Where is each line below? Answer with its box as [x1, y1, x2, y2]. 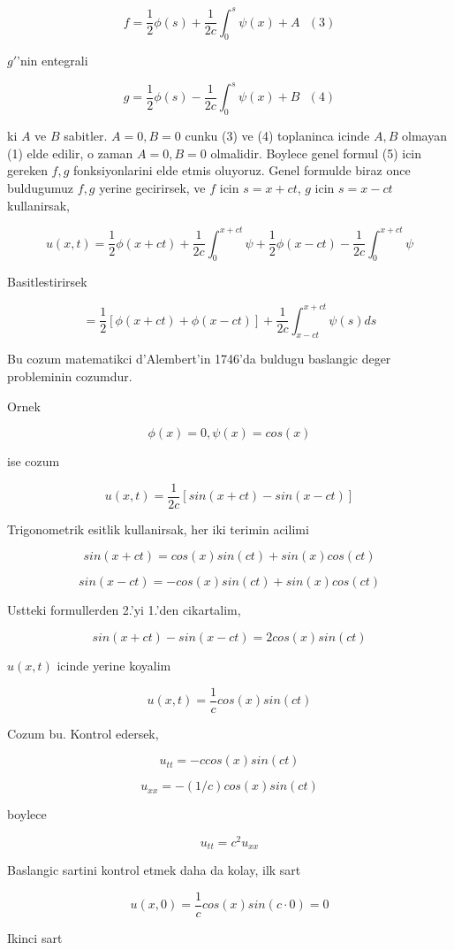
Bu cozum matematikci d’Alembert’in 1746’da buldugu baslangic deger [7, 349, 391, 368]
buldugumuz [7, 178, 74, 196]
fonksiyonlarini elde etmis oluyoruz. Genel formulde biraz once [73, 161, 411, 180]
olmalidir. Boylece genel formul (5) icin [210, 143, 422, 162]
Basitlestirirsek [7, 272, 87, 291]
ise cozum [7, 452, 60, 471]
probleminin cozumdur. [7, 366, 132, 385]
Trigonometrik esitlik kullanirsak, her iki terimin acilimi [7, 519, 309, 538]
